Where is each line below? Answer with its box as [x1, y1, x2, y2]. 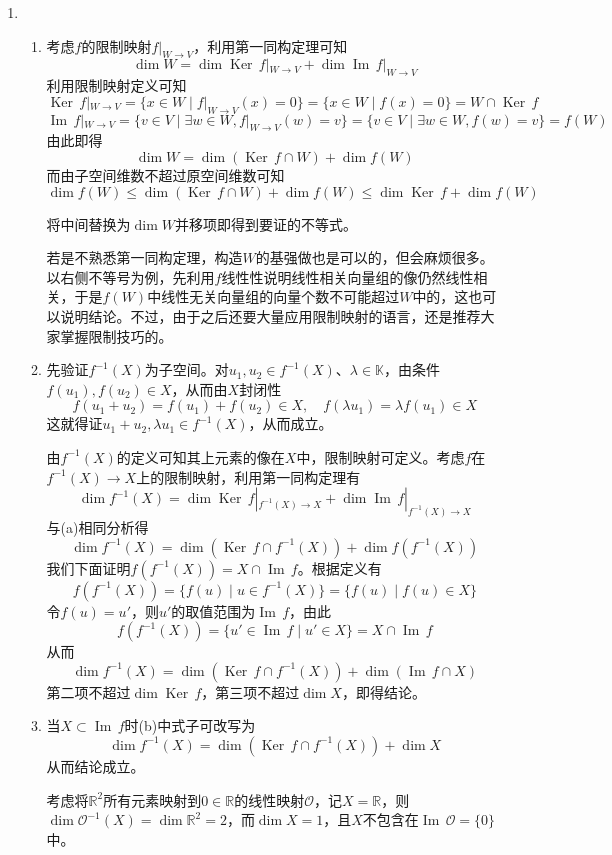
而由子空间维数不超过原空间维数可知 [46, 164, 285, 185]
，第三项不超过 [201, 681, 300, 702]
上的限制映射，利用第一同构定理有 [136, 466, 361, 487]
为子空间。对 [144, 359, 229, 380]
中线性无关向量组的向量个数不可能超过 [147, 286, 400, 307]
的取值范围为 [171, 600, 256, 621]
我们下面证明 [46, 557, 131, 578]
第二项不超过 [46, 681, 131, 702]
